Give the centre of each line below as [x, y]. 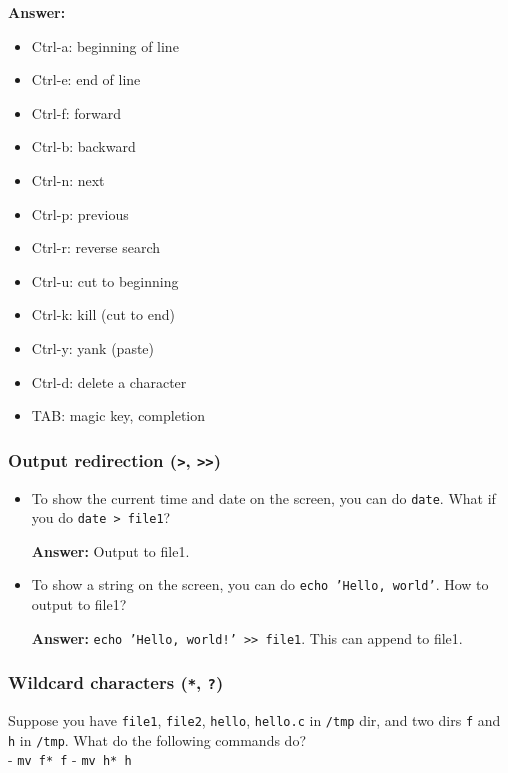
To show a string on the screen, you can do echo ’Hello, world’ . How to [260, 584]
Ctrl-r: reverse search [96, 247]
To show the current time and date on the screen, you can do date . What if [263, 497]
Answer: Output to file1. [110, 550]
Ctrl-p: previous [80, 213]
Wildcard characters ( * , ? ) [116, 682]
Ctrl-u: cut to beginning [105, 280]
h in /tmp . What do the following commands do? [157, 739]
